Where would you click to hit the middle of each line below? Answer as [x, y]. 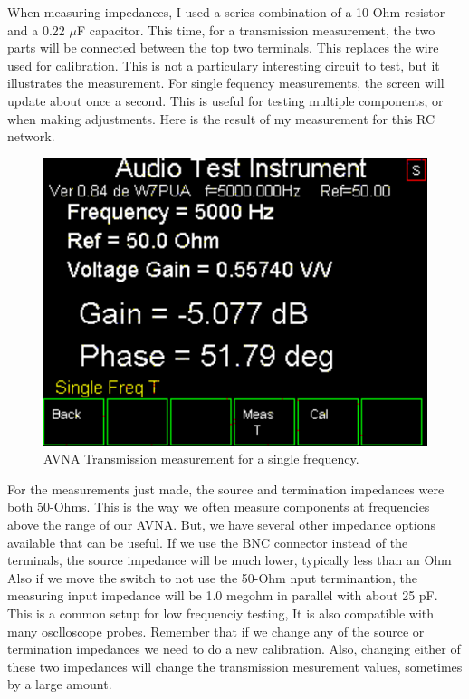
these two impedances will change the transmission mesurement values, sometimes [235, 666]
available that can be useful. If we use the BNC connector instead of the [208, 542]
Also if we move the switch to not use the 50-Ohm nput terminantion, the [212, 577]
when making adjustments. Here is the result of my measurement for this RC [221, 118]
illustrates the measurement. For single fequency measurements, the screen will [226, 83]
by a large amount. [60, 684]
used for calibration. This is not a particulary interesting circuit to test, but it [224, 65]
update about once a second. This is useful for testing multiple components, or [225, 100]
